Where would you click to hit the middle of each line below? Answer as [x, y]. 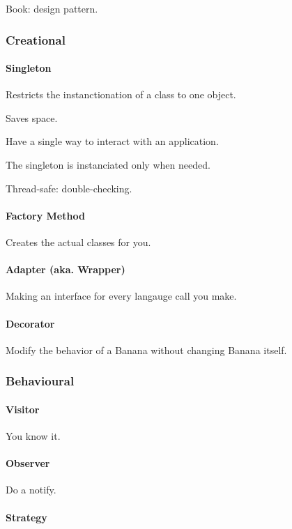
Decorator [30, 323]
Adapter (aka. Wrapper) [66, 269]
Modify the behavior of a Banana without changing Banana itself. [146, 350]
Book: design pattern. [52, 8]
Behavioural [40, 381]
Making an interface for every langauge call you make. [121, 296]
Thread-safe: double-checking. [69, 188]
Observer [28, 463]
